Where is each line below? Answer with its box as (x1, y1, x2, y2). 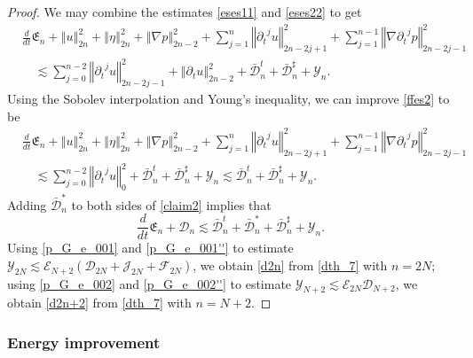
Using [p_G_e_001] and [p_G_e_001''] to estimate (7, 238, 294, 257)
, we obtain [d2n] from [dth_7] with (193, 256, 388, 275)
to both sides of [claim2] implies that (71, 195, 272, 214)
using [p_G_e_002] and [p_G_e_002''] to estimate (7, 274, 292, 292)
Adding (7, 195, 47, 214)
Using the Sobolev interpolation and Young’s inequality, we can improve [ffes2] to (7, 89, 450, 108)
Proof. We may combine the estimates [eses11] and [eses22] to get (7, 3, 362, 20)
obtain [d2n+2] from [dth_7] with (7, 293, 192, 312)
